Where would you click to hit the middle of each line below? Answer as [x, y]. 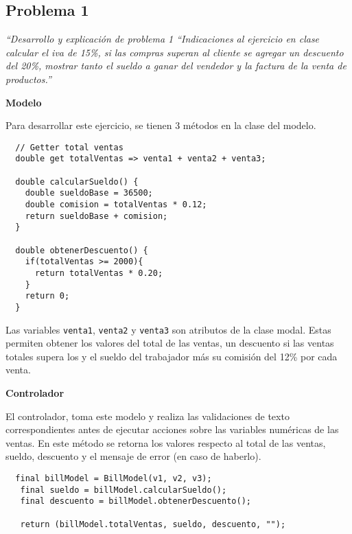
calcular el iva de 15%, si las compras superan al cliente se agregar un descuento [175, 52]
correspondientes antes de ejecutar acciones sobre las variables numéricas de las [172, 429]
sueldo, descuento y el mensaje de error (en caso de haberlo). [133, 456]
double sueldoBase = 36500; [89, 193]
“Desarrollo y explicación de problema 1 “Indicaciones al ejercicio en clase [163, 39]
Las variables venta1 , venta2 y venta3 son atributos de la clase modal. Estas [168, 329]
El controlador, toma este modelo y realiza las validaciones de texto [148, 416]
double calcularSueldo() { [77, 182]
